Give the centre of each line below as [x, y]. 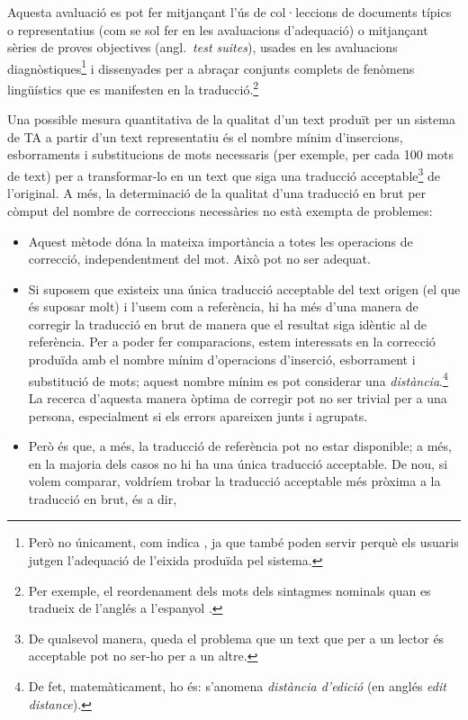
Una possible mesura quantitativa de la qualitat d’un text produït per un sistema [231, 119]
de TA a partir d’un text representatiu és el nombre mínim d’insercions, [205, 136]
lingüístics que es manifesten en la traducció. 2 [133, 88]
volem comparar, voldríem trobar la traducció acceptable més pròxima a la [234, 481]
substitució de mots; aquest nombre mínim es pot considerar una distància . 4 [238, 379]
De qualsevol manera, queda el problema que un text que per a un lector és [236, 638]
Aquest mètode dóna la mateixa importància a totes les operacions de [220, 241]
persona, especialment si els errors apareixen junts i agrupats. [198, 415]
